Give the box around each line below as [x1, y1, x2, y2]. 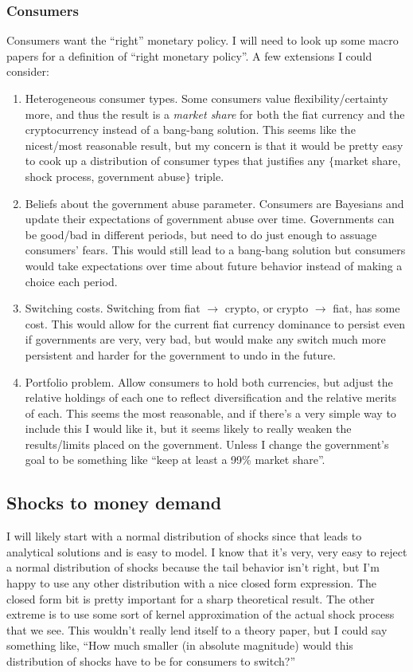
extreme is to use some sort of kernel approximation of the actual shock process [6, 606, 395, 623]
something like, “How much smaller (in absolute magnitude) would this [6, 637, 353, 654]
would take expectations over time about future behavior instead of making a [25, 257, 403, 273]
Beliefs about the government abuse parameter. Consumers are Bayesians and [25, 195, 404, 211]
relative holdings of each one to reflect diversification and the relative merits [25, 389, 397, 406]
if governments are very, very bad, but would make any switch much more [25, 331, 386, 348]
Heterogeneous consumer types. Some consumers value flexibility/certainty [25, 90, 388, 106]
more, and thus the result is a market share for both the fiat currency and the [25, 105, 405, 122]
